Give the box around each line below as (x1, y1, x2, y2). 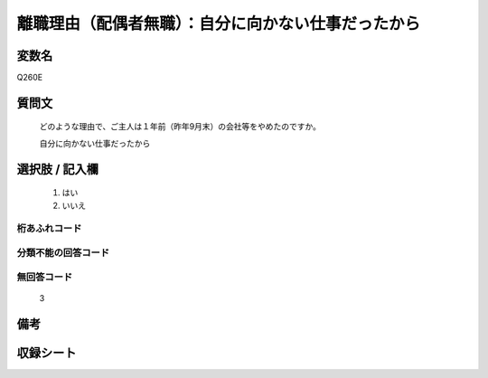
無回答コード (16, 270, 73, 283)
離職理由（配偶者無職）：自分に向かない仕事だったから (16, 14, 421, 33)
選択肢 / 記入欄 (16, 161, 99, 176)
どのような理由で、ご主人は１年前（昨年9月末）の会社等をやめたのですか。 (39, 121, 321, 132)
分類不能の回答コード (16, 246, 110, 259)
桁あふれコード (16, 222, 82, 235)
